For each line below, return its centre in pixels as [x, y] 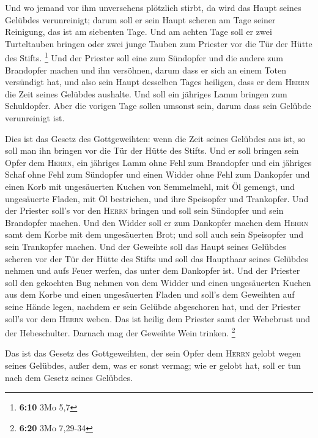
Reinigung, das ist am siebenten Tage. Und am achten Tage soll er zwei [139, 32]
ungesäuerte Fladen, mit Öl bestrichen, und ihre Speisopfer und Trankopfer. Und [157, 198]
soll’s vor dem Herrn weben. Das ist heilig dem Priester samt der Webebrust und [158, 318]
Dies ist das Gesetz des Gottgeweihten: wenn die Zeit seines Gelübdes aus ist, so [155, 138]
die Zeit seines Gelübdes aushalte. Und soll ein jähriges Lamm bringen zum [146, 93]
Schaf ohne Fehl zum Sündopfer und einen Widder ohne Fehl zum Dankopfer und [157, 174]
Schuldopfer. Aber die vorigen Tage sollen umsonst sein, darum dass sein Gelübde [158, 106]
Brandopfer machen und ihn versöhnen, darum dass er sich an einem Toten [146, 70]
